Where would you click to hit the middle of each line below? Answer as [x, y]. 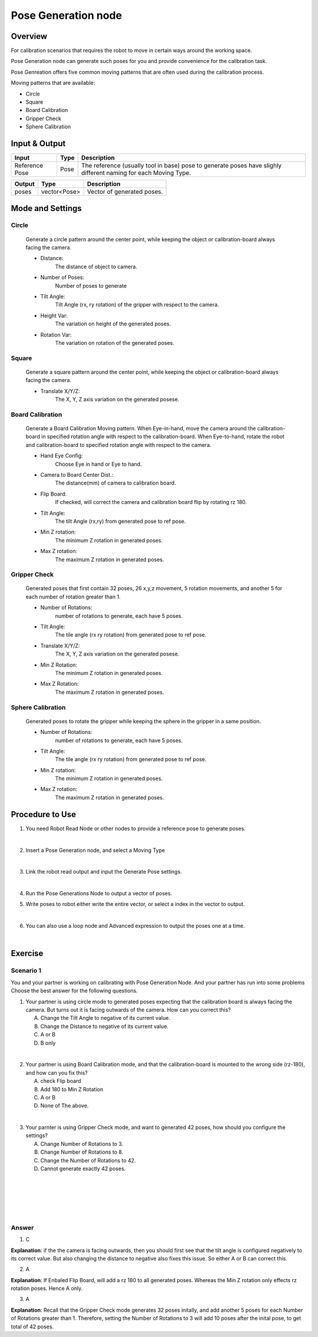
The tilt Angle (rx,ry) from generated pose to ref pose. [120, 521]
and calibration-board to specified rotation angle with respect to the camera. [118, 444]
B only [48, 1043]
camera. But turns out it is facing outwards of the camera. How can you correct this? [128, 1010]
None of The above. [64, 1106]
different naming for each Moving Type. [136, 173]
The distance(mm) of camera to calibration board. [115, 483]
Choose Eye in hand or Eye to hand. [98, 464]
